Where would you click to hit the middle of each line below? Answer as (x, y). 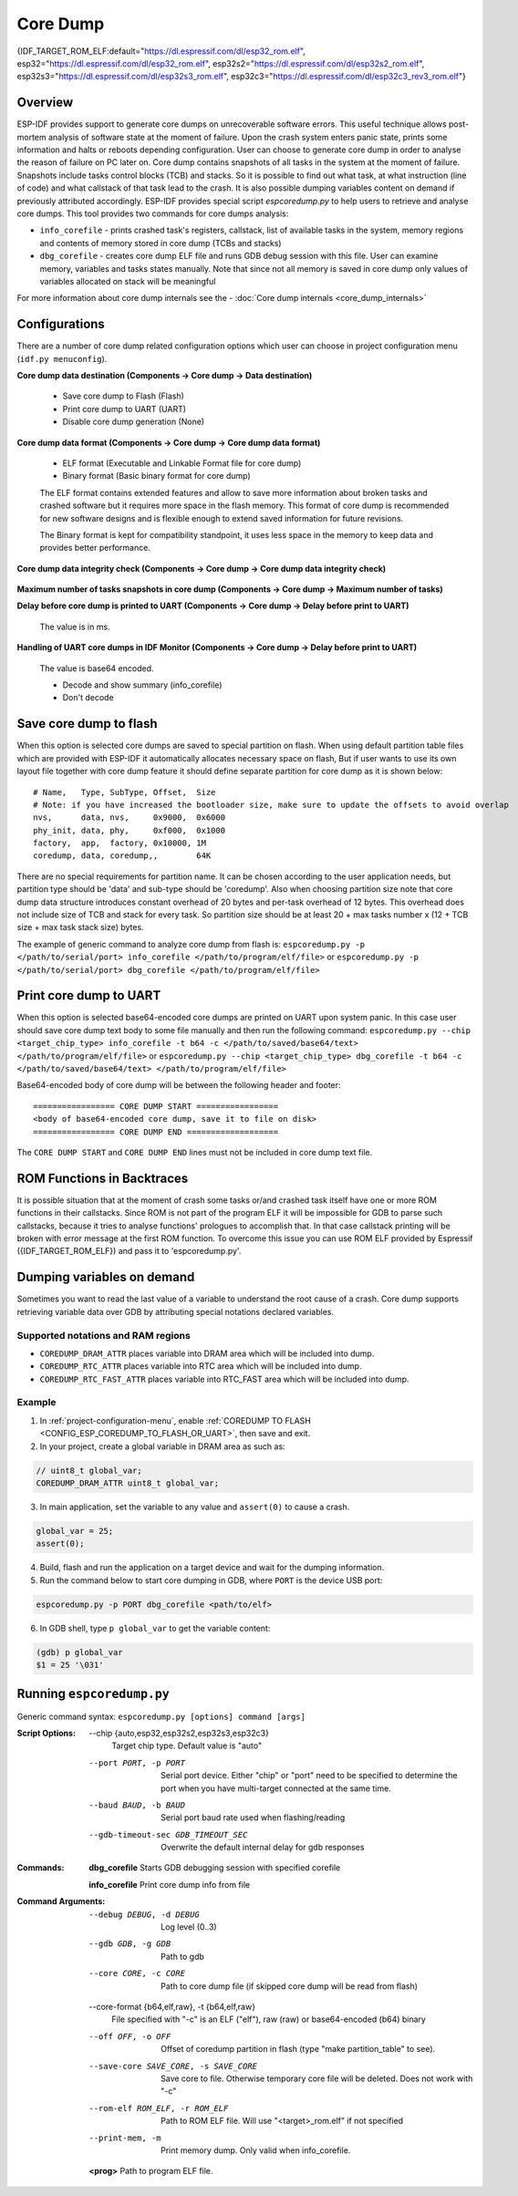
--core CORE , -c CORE (137, 1973)
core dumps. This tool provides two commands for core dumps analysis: (153, 213)
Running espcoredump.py (93, 1694)
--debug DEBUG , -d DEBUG (144, 1914)
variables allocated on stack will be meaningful (128, 281)
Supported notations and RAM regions (104, 1335)
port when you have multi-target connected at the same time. (276, 1788)
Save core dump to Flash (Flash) (123, 396)
